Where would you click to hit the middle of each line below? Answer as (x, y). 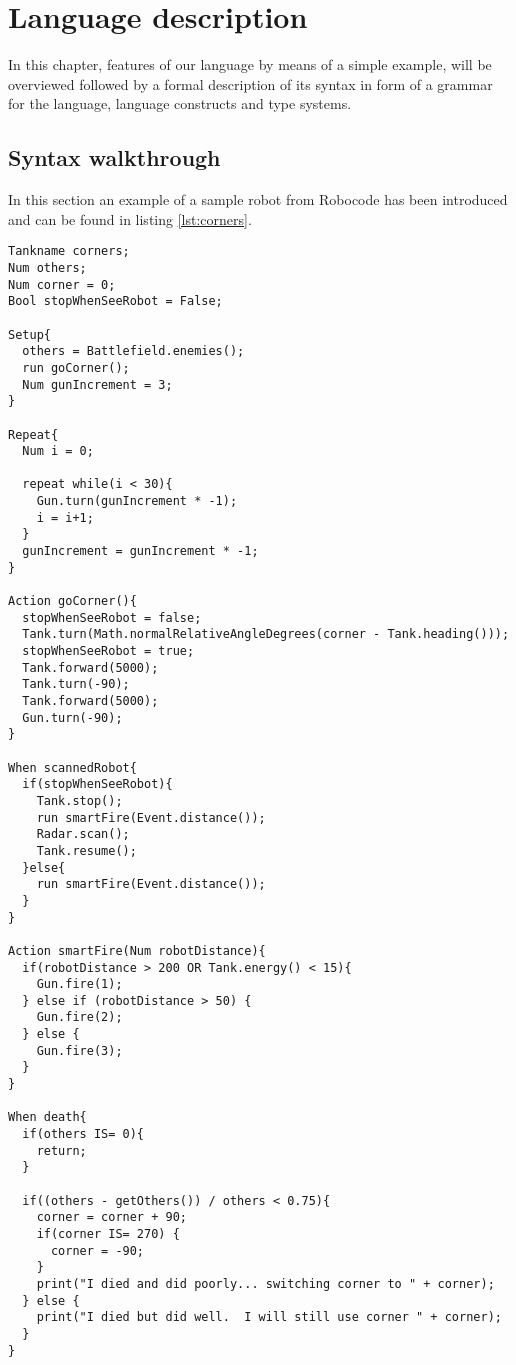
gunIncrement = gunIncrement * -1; (140, 551)
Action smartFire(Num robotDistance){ (137, 950)
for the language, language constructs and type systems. (180, 103)
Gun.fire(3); (79, 1050)
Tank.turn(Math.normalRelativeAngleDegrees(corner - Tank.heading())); (266, 634)
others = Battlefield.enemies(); (133, 351)
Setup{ (29, 334)
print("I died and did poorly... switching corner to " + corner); (265, 1283)
